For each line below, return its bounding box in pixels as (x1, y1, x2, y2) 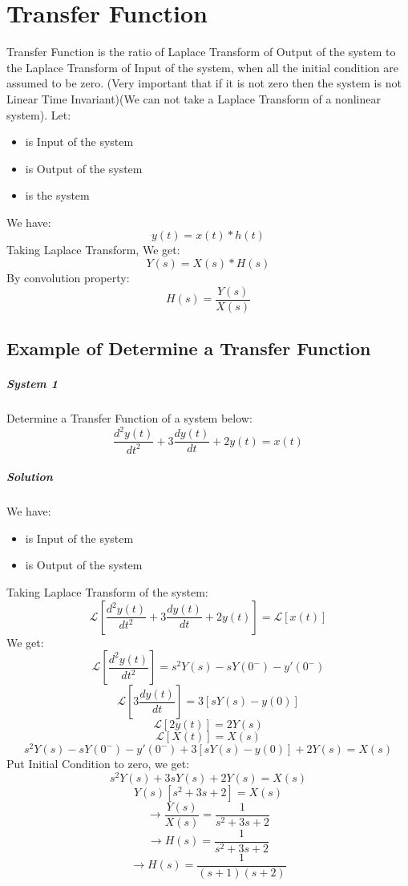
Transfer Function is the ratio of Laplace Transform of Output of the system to (6, 43, 396, 60)
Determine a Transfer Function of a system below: (6, 410, 252, 427)
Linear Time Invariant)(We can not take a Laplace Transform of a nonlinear (6, 90, 381, 107)
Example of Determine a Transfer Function (6, 336, 371, 361)
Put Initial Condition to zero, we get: (6, 755, 190, 772)
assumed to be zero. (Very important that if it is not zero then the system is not (6, 75, 402, 91)
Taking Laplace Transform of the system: (6, 583, 208, 600)
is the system (25, 187, 90, 204)
